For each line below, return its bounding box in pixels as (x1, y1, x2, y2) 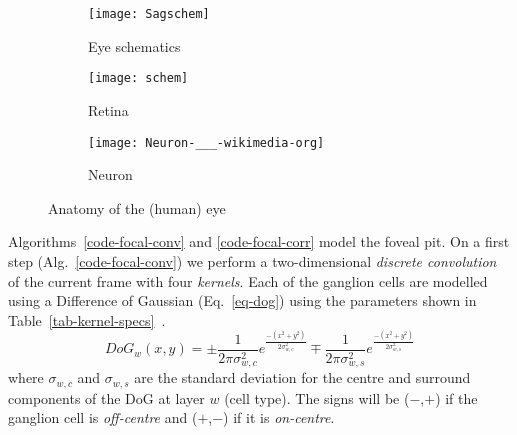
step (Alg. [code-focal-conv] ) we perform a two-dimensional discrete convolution (8, 250, 497, 271)
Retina (88, 99, 129, 120)
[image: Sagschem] (88, 7, 210, 21)
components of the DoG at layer (8, 387, 205, 408)
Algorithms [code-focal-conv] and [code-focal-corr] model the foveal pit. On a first (8, 231, 510, 252)
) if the (435, 387, 478, 408)
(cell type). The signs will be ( (224, 387, 410, 408)
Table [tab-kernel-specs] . (8, 309, 166, 330)
